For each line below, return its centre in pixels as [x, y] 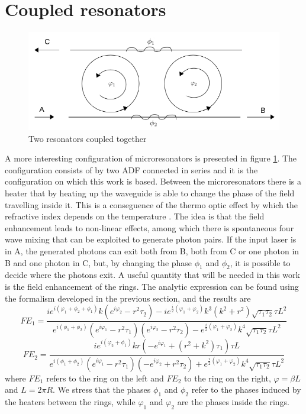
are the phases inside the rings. [233, 402]
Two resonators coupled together [88, 138]
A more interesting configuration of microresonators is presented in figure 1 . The [151, 158]
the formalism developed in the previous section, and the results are [128, 298]
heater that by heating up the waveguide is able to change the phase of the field [150, 193]
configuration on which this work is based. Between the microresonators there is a [153, 181]
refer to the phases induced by [246, 389]
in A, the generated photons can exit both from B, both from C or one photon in [152, 250]
